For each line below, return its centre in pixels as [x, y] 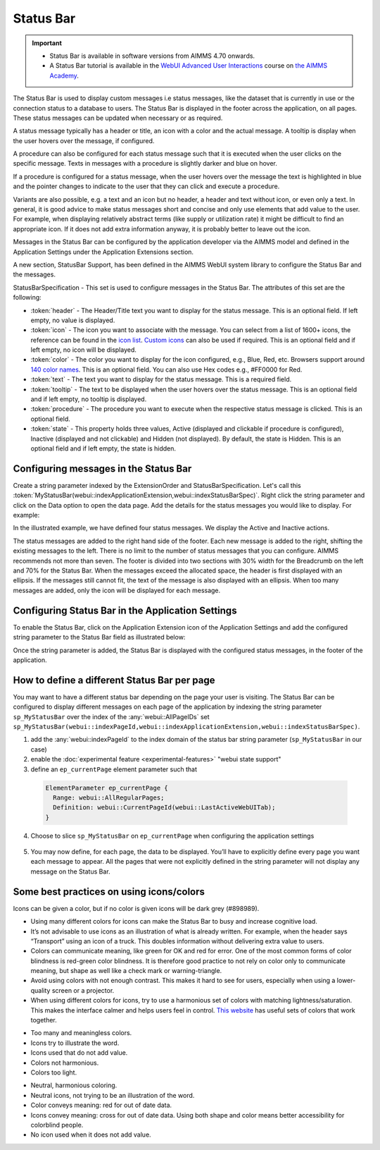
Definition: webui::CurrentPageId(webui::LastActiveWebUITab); [164, 808]
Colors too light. [54, 1072]
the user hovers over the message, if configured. [84, 140]
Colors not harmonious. [65, 1063]
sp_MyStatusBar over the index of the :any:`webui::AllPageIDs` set [112, 716]
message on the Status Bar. [70, 871]
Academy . [64, 75]
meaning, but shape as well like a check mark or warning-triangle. [126, 971]
